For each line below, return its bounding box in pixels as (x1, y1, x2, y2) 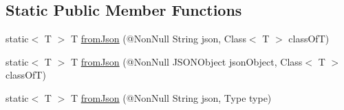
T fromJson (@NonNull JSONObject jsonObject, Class (70, 54, 303, 68)
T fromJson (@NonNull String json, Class (70, 31, 246, 46)
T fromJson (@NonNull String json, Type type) (70, 90, 272, 105)
